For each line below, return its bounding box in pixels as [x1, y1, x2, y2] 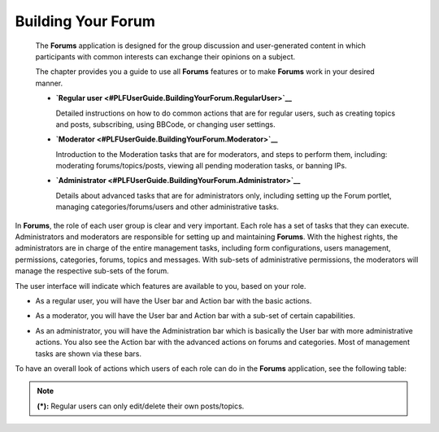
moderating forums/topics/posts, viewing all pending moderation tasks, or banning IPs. [55, 161, 347, 171]
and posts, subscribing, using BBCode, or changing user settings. [55, 119, 276, 129]
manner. [35, 78, 63, 88]
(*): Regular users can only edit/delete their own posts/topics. [37, 401, 245, 411]
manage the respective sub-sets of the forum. [15, 266, 170, 276]
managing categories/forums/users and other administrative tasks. [55, 202, 280, 212]
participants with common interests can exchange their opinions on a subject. [35, 51, 296, 61]
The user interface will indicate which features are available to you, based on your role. [15, 281, 306, 290]
